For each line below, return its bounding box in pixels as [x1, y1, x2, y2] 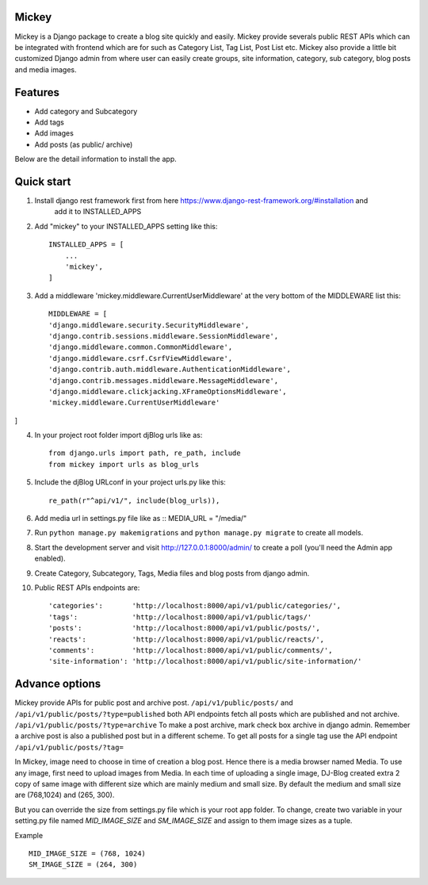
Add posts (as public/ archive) [34, 140, 133, 149]
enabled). [34, 554, 67, 563]
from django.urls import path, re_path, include [48, 449, 241, 458]
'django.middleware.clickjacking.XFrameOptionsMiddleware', [48, 387, 287, 396]
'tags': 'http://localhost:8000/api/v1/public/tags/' [48, 612, 312, 622]
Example [14, 830, 44, 840]
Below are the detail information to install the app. [14, 155, 178, 164]
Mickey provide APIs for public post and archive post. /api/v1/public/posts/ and [14, 698, 293, 707]
